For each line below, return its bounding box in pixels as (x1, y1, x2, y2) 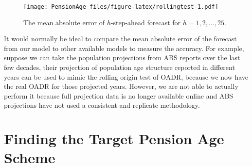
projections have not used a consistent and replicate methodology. (4, 100, 200, 110)
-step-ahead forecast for (110, 17, 181, 27)
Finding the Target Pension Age (4, 129, 224, 149)
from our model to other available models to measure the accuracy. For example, (4, 43, 244, 53)
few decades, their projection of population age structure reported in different (4, 62, 235, 72)
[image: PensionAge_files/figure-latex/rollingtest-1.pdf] (23, 3, 218, 10)
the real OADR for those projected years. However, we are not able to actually (4, 81, 238, 91)
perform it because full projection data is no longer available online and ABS (4, 90, 234, 100)
